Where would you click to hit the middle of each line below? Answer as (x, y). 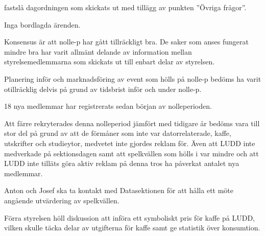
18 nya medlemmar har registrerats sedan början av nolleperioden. (108, 106)
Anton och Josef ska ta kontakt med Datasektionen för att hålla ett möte (119, 190)
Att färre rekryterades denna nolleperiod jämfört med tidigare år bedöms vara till (132, 123)
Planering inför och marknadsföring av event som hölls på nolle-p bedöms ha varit (133, 78)
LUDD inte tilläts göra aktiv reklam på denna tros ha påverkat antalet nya (122, 163)
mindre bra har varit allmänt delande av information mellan (98, 51)
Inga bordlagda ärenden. (42, 24)
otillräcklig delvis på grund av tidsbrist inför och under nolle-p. (103, 89)
